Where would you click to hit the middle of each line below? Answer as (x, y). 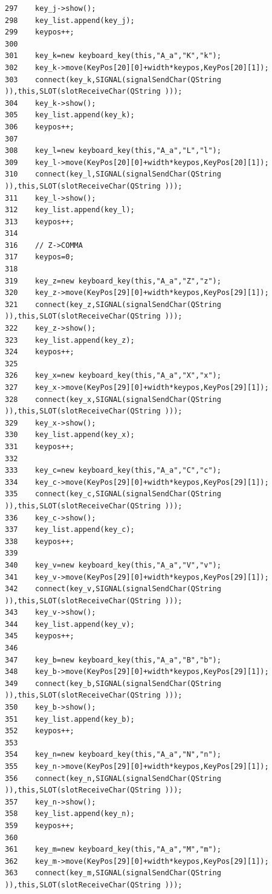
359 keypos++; (40, 825)
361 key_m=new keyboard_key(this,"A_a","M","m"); (113, 850)
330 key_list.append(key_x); (70, 435)
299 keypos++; (40, 32)
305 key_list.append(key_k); (70, 115)
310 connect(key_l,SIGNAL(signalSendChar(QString (113, 174)
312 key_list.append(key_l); (70, 210)
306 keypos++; (40, 127)
